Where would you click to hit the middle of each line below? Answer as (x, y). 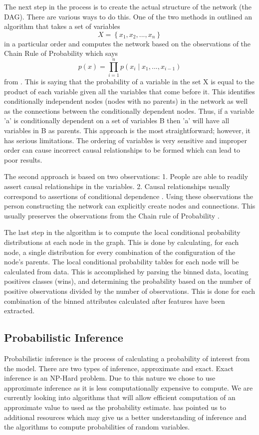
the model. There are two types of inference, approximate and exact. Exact (119, 368)
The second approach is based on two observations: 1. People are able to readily (126, 176)
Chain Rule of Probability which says (61, 53)
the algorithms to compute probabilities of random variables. (97, 427)
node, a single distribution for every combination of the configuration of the (120, 252)
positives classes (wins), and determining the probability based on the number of (128, 281)
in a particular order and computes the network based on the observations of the (128, 43)
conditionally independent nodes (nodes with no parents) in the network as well (126, 101)
